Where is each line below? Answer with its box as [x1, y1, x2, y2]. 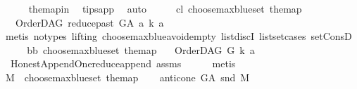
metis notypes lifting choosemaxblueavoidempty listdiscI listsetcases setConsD [5, 29, 352, 43]
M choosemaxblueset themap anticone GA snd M [5, 69, 250, 84]
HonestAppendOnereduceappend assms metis [10, 56, 236, 71]
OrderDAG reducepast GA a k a [15, 15, 164, 29]
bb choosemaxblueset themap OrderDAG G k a [27, 42, 255, 57]
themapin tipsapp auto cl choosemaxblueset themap [28, 1, 302, 15]
